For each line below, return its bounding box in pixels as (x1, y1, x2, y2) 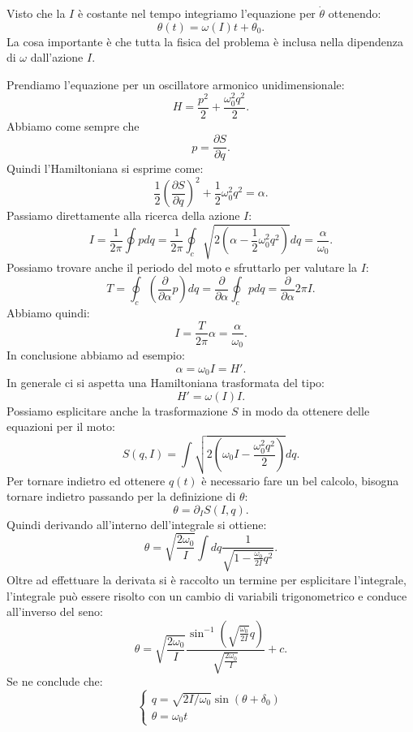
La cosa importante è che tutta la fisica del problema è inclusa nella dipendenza (6, 32, 403, 50)
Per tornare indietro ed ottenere (6, 471, 166, 489)
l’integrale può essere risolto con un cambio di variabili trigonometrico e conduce (6, 587, 407, 604)
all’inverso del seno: (6, 603, 103, 620)
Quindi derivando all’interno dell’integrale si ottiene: (6, 515, 267, 532)
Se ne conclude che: (6, 673, 103, 690)
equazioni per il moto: (6, 418, 115, 435)
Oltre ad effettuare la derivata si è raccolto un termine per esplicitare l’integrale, (6, 571, 407, 588)
